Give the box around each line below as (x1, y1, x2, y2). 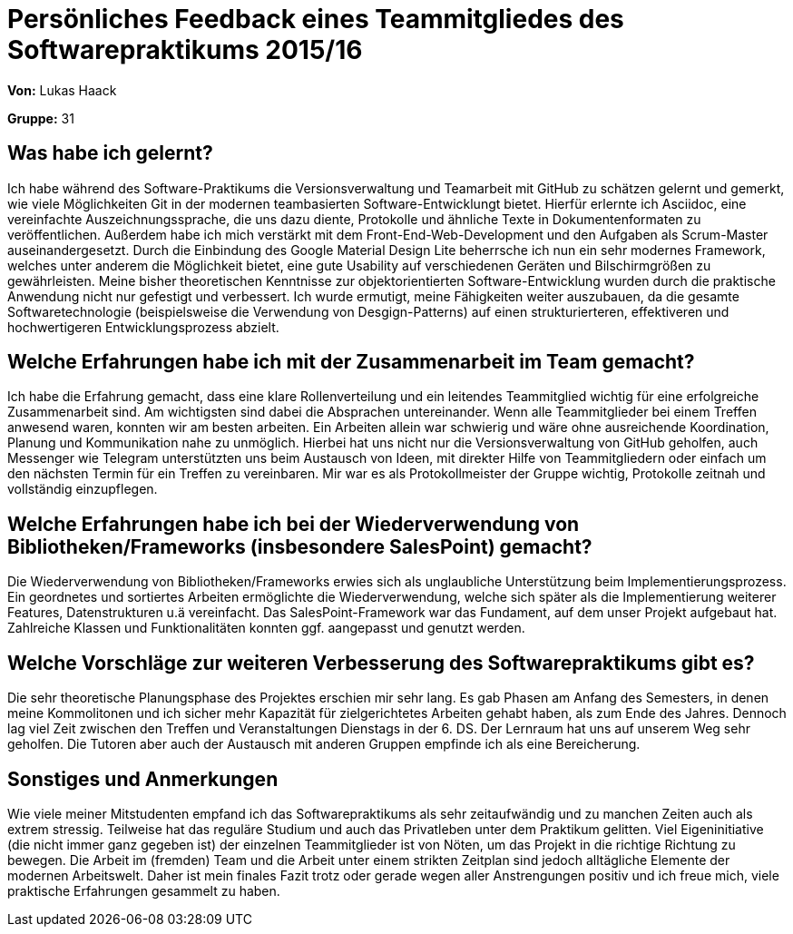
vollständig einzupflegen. (7, 481, 158, 497)
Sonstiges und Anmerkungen (7, 767, 279, 791)
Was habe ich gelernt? (7, 142, 213, 165)
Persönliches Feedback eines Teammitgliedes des (7, 4, 624, 34)
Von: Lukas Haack (7, 82, 117, 98)
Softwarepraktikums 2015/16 (7, 34, 363, 65)
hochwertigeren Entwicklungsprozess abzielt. (7, 319, 279, 335)
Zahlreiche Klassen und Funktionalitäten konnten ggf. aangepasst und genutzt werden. (7, 620, 525, 636)
